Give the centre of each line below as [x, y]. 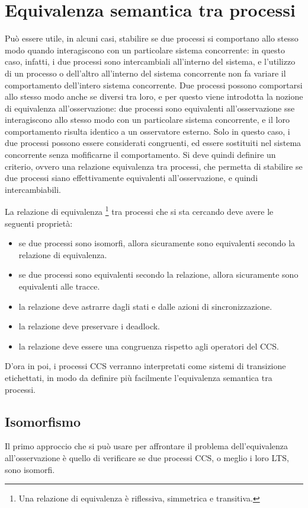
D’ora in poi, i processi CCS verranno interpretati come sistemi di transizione [145, 366]
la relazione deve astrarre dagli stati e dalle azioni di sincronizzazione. [145, 306]
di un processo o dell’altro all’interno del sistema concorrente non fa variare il [145, 73]
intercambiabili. [33, 189]
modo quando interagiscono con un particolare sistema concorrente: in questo [145, 50]
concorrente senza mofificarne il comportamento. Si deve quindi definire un [140, 155]
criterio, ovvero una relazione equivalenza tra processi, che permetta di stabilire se [154, 166]
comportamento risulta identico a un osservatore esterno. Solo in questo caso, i [147, 131]
